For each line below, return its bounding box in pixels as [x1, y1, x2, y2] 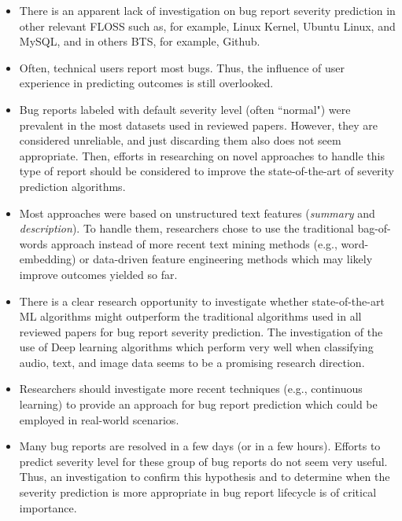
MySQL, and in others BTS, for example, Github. [19, 33, 260, 50]
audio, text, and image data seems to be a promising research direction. [19, 354, 365, 370]
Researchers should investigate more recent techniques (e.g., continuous [19, 380, 363, 397]
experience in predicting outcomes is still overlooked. [19, 75, 274, 91]
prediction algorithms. [19, 178, 126, 194]
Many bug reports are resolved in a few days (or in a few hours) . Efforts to [19, 438, 381, 454]
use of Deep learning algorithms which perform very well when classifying [19, 339, 374, 355]
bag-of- [357, 220, 391, 237]
